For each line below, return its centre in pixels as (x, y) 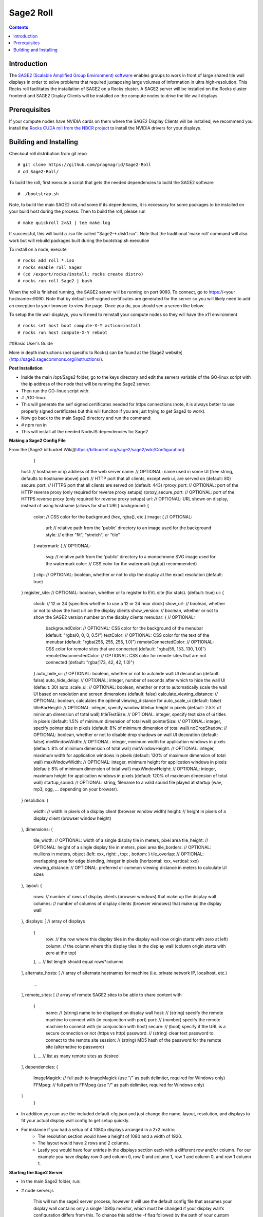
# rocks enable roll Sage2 (50, 267)
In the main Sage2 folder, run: (51, 1181)
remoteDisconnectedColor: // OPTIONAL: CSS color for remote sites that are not (126, 656)
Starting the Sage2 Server (36, 1173)
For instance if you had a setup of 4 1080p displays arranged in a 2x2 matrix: (98, 1129)
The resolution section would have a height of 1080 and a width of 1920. (110, 1136)
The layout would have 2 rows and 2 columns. (84, 1143)
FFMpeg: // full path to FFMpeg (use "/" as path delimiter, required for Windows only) (119, 1085)
